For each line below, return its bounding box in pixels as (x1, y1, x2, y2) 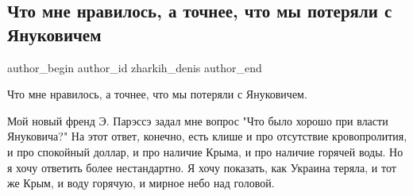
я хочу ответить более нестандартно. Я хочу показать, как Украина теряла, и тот (7, 159, 396, 175)
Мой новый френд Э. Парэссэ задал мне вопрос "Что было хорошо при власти (7, 112, 388, 129)
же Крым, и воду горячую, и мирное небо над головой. (7, 175, 275, 191)
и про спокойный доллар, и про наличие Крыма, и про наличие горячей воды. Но (7, 143, 403, 159)
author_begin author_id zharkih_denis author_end (7, 59, 262, 75)
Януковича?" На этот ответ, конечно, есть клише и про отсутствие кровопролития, (7, 128, 407, 144)
